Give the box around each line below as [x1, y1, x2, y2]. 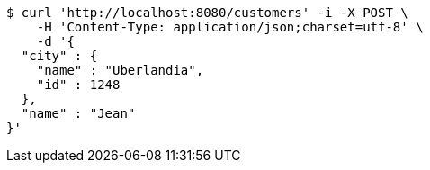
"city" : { [21, 49, 98, 63]
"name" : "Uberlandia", [36, 63, 204, 77]
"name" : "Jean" [21, 106, 136, 121]
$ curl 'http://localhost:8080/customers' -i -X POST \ [6, 5, 408, 20]
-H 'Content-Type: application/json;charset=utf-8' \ [36, 20, 424, 34]
